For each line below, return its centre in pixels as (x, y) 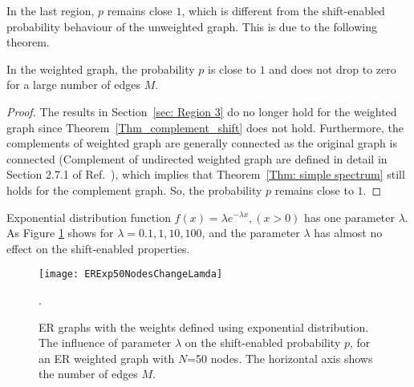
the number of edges (88, 374)
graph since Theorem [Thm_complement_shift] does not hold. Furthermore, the (205, 127)
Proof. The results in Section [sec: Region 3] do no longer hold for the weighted (202, 111)
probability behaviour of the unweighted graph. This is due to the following (192, 26)
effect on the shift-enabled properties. (98, 248)
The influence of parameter (105, 343)
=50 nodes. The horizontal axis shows (280, 358)
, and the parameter (251, 233)
